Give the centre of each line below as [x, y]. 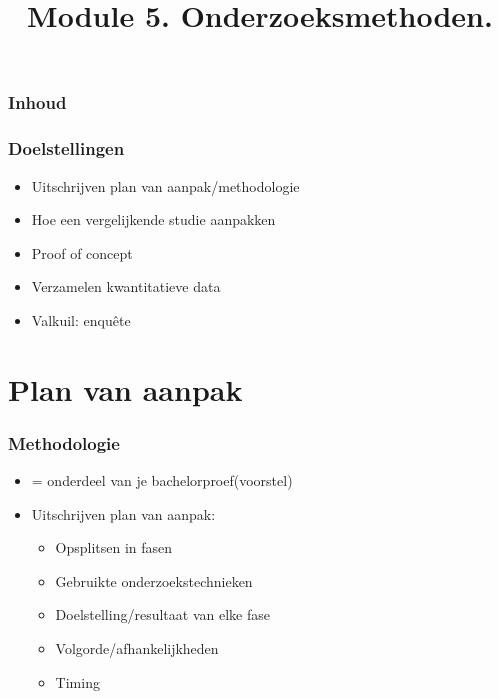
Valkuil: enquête [81, 319]
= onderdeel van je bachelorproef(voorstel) [162, 480]
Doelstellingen [66, 148]
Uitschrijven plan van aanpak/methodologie [165, 185]
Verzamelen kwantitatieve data [126, 286]
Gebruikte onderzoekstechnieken [154, 580]
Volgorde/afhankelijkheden [137, 648]
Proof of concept [82, 252]
